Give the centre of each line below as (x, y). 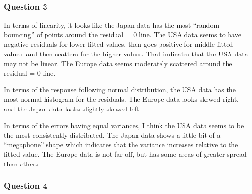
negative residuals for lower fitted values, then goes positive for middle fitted (119, 44)
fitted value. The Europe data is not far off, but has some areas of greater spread (125, 154)
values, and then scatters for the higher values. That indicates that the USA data (126, 54)
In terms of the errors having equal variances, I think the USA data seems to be (124, 125)
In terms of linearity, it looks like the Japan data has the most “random (112, 25)
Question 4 (26, 185)
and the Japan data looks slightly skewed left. (73, 108)
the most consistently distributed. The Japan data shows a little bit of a (112, 135)
